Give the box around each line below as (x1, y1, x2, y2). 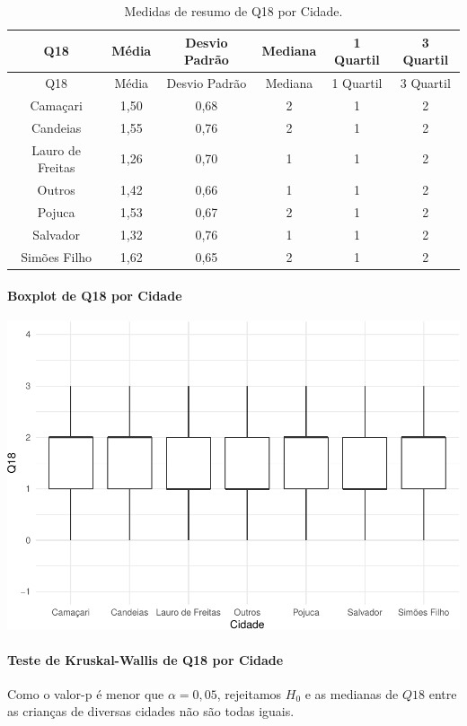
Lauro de (31, 140, 81, 159)
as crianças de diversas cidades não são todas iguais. (7, 702, 295, 721)
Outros (37, 180, 75, 198)
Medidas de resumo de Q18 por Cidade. (124, 2, 343, 20)
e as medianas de (304, 684, 399, 703)
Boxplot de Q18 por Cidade (7, 286, 182, 305)
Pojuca (37, 202, 75, 221)
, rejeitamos (216, 684, 282, 703)
